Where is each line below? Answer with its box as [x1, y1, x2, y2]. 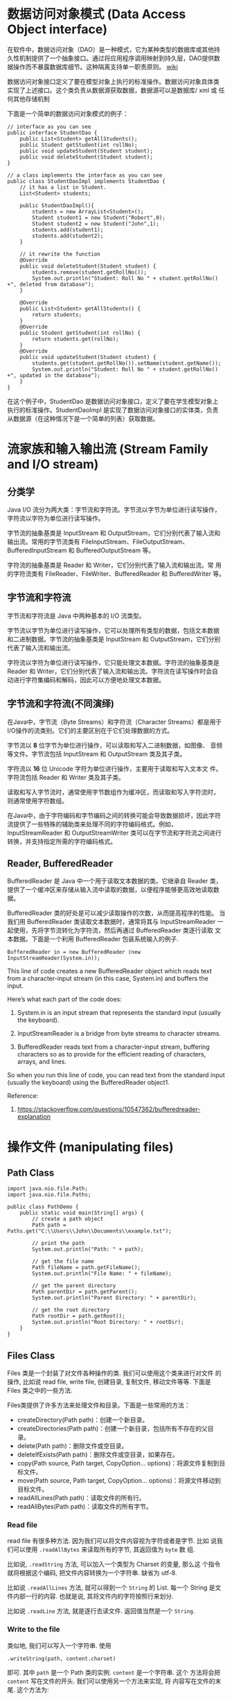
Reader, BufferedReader [7, 857, 114, 869]
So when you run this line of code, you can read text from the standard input [7, 1071, 225, 1079]
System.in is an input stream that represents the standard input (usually [17, 1009, 222, 1017]
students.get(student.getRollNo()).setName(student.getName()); [32, 360, 222, 367]
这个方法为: [16, 1685, 50, 1693]
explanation [17, 1113, 51, 1121]
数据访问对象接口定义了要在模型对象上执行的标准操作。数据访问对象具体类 [7, 77, 220, 85]
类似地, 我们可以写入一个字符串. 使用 [7, 1641, 111, 1650]
